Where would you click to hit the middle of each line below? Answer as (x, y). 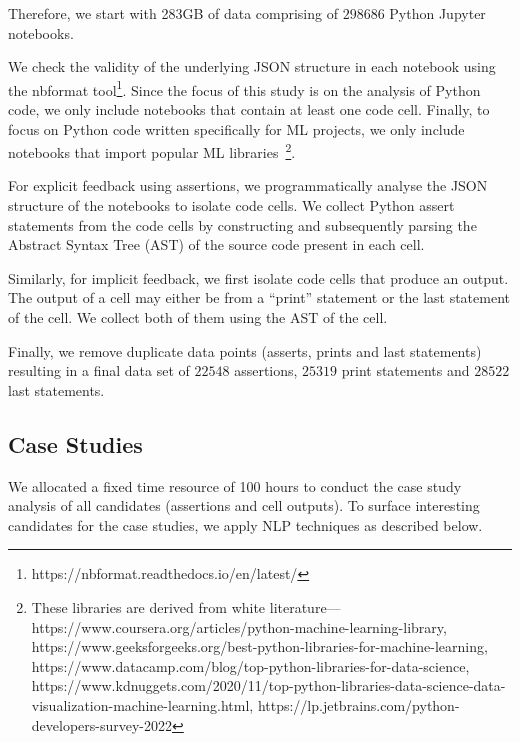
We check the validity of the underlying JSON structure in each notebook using (252, 66)
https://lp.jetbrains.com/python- (358, 704)
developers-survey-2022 (102, 724)
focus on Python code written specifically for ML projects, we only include (236, 128)
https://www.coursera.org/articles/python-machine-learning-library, (239, 626)
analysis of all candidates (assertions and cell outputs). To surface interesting (244, 505)
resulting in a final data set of (99, 370)
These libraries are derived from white (148, 606)
